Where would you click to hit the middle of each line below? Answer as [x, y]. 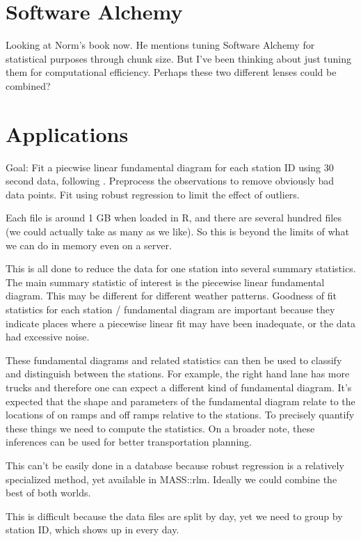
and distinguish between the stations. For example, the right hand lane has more [178, 374]
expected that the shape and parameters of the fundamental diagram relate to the [180, 401]
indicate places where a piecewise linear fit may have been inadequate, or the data [181, 323]
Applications [67, 133]
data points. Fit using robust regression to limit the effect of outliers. [153, 194]
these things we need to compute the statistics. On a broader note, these [160, 428]
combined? [28, 85]
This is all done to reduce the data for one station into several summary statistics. [181, 268]
